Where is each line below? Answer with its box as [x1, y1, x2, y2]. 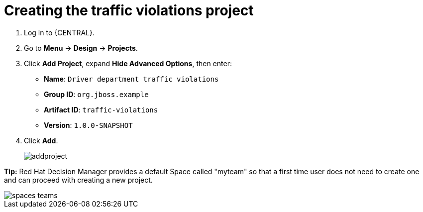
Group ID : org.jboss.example [44, 90, 149, 99]
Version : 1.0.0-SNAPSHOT [44, 120, 133, 129]
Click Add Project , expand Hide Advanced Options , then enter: [24, 59, 232, 68]
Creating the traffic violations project [4, 2, 254, 19]
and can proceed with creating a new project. [4, 175, 153, 184]
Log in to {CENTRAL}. [24, 28, 95, 37]
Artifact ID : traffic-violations [44, 105, 158, 114]
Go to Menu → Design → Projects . [24, 43, 138, 52]
